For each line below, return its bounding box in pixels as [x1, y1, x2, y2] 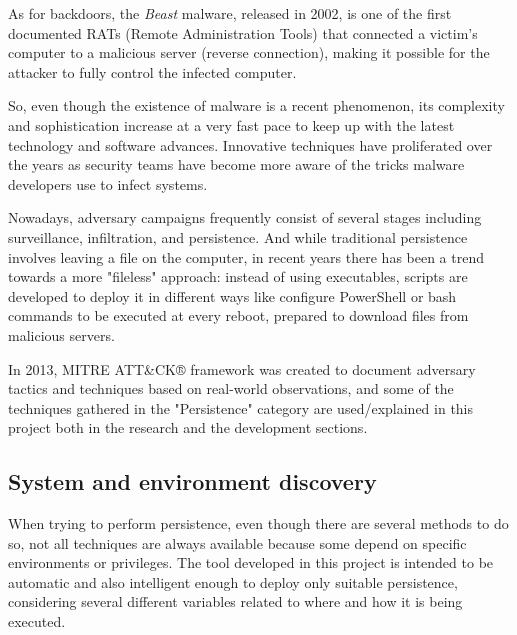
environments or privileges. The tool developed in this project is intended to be [8, 552, 494, 573]
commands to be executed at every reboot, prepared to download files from [8, 305, 469, 326]
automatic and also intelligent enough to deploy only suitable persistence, [8, 571, 458, 592]
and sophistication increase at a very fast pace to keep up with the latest [8, 114, 455, 135]
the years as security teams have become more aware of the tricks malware [8, 154, 465, 175]
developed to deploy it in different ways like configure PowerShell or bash [8, 285, 457, 306]
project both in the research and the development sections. [8, 417, 368, 438]
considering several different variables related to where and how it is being [8, 591, 463, 612]
